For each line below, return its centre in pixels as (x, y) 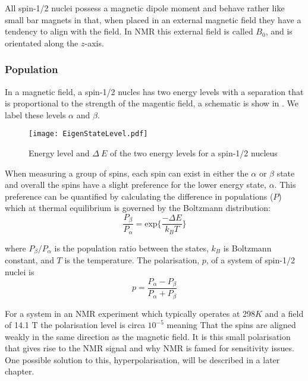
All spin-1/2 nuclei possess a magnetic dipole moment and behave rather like (145, 8)
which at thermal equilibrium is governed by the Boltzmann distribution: (138, 208)
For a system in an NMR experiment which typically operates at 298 (130, 313)
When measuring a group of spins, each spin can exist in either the (127, 173)
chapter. (20, 371)
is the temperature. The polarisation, (132, 260)
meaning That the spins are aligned (231, 325)
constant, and (29, 260)
